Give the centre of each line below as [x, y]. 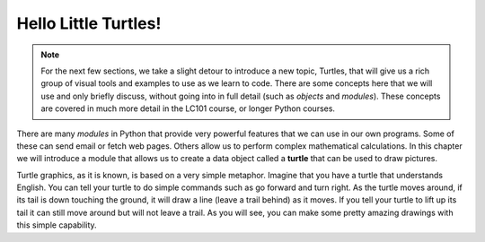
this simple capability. [57, 225]
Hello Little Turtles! [89, 23]
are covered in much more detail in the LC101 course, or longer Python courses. [188, 108]
